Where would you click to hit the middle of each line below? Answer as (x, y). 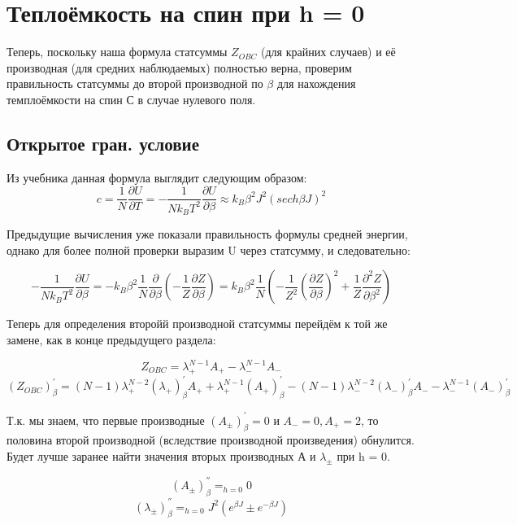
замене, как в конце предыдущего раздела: (111, 339)
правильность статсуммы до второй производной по (135, 83)
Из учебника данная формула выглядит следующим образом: (157, 177)
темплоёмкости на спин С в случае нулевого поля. (131, 99)
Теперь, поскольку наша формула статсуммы (117, 52)
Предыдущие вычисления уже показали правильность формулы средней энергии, (207, 234)
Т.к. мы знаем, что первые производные (106, 420)
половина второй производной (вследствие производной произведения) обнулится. (211, 440)
